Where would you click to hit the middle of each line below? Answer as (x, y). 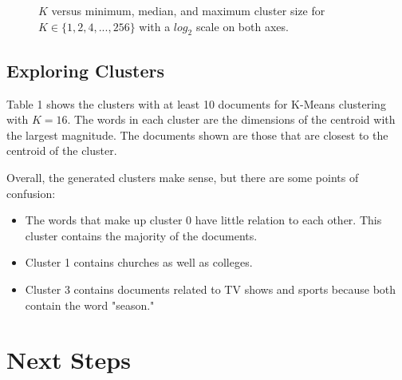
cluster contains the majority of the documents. (141, 235)
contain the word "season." (90, 305)
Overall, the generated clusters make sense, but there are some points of (183, 177)
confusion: (31, 193)
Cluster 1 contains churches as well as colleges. (139, 262)
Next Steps (69, 360)
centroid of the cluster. (62, 150)
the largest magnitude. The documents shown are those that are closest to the (197, 135)
